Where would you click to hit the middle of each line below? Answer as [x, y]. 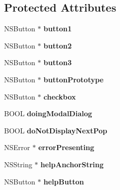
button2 [58, 45]
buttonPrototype [74, 79]
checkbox [60, 96]
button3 [58, 62]
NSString [18, 164]
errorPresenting [66, 147]
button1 [58, 29]
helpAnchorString [72, 164]
